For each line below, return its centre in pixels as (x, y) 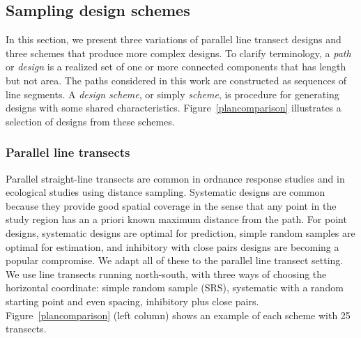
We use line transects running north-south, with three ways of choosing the (166, 274)
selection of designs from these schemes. (90, 121)
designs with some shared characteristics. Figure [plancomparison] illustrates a (174, 108)
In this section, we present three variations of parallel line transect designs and (174, 39)
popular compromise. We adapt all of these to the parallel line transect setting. (175, 260)
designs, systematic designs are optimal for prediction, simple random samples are (180, 232)
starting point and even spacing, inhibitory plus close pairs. (132, 301)
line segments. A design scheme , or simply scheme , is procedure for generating (172, 94)
